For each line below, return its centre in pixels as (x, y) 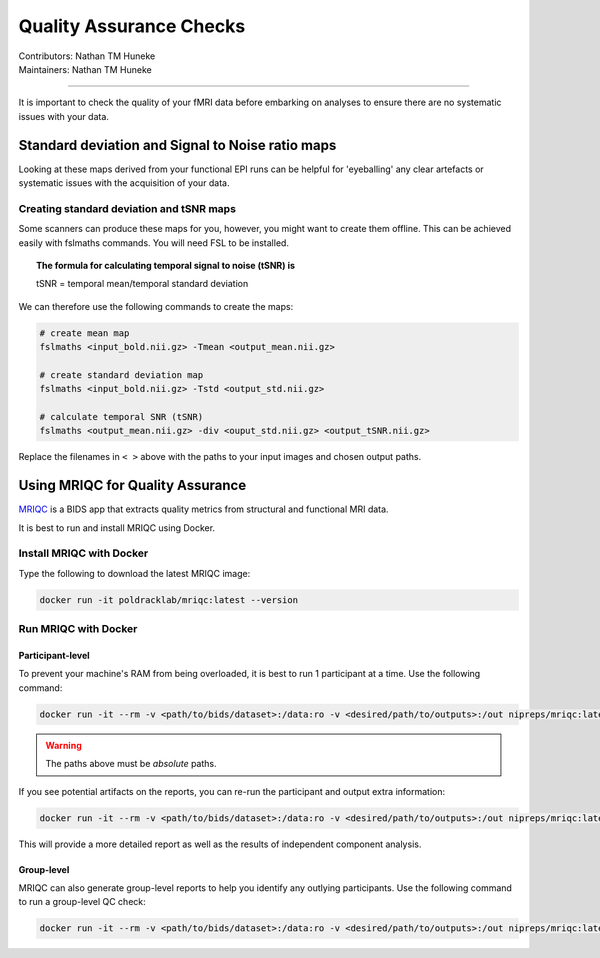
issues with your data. (64, 116)
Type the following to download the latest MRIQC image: (134, 573)
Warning (63, 745)
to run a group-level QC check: (82, 902)
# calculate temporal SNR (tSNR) (121, 417)
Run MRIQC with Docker (78, 629)
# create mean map (84, 333)
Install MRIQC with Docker (83, 553)
